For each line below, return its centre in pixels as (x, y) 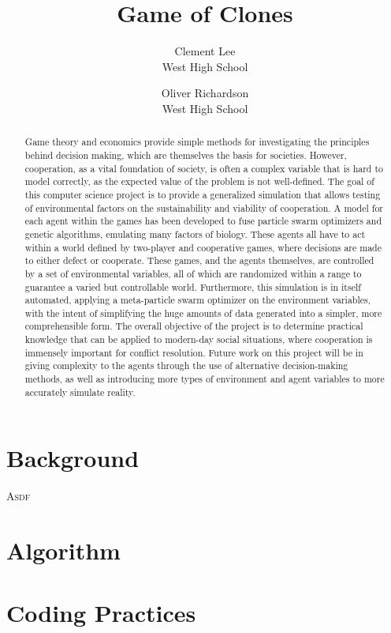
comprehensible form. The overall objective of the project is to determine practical (194, 326)
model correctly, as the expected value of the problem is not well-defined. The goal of (199, 181)
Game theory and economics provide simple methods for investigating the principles (197, 142)
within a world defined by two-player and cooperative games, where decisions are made (203, 247)
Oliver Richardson (205, 93)
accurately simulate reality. (80, 392)
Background (73, 458)
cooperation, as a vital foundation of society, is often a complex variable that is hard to (204, 168)
